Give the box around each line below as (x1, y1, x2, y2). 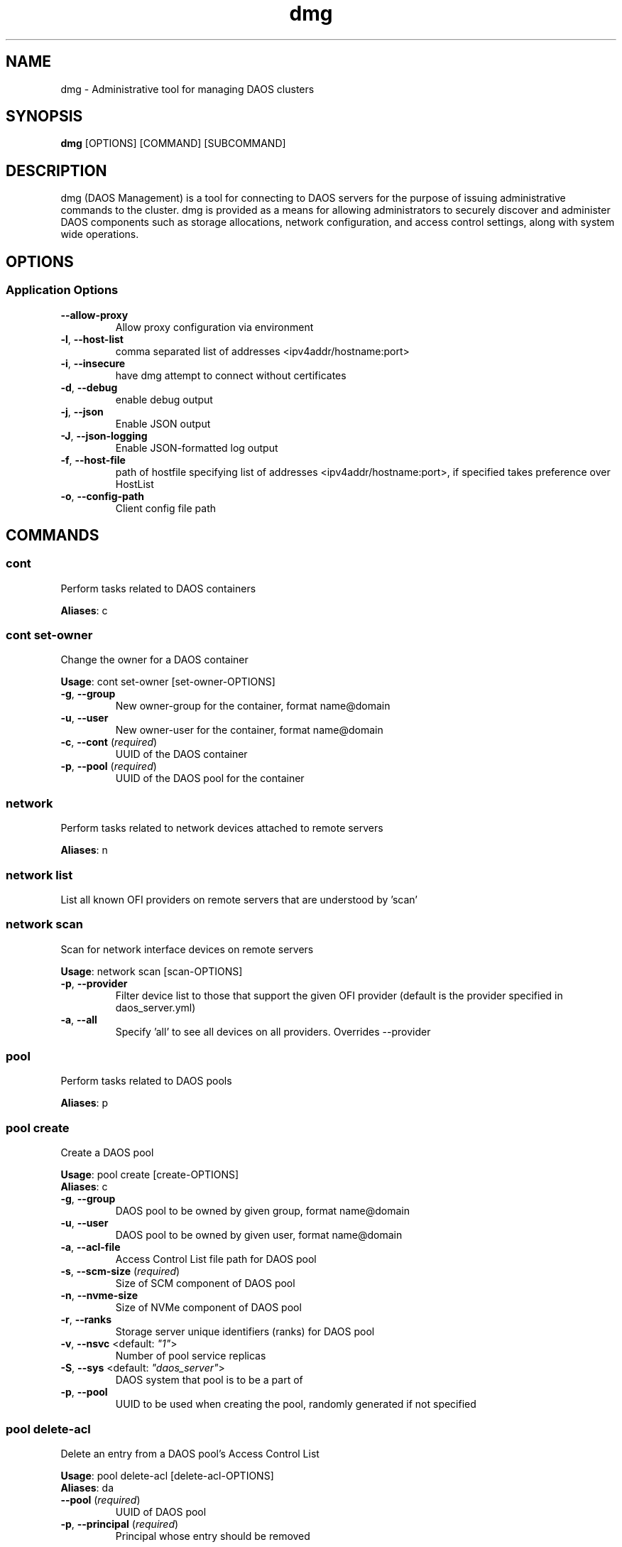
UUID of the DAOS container (115, 748, 248, 761)
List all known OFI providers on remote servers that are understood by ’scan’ (60, 893, 418, 906)
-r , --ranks (60, 1313, 112, 1326)
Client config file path (115, 501, 217, 514)
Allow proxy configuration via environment (115, 320, 314, 333)
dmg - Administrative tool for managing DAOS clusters (60, 82, 315, 95)
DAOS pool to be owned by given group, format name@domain (115, 1205, 410, 1217)
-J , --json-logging (60, 429, 148, 442)
